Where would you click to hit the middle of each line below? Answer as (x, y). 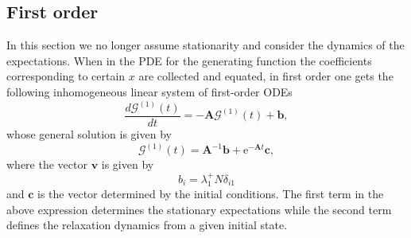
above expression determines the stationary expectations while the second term (199, 209)
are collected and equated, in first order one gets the (266, 76)
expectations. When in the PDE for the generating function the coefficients (189, 60)
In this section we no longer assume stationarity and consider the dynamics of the (205, 45)
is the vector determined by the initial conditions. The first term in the (211, 193)
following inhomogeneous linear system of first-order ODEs (149, 91)
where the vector (47, 164)
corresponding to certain (66, 76)
